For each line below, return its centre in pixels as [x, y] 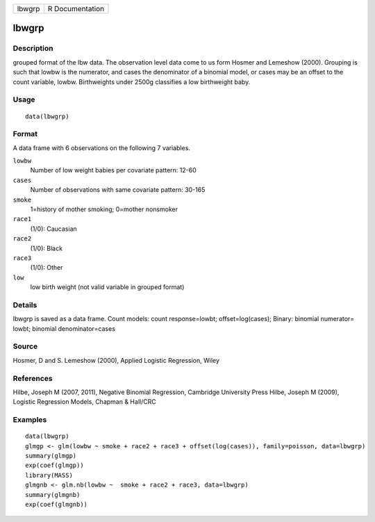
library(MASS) [49, 475]
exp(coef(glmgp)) [55, 465]
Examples [30, 420]
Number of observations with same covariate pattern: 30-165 [118, 190]
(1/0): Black [46, 248]
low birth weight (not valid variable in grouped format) [107, 287]
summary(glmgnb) [53, 495]
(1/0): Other [47, 268]
